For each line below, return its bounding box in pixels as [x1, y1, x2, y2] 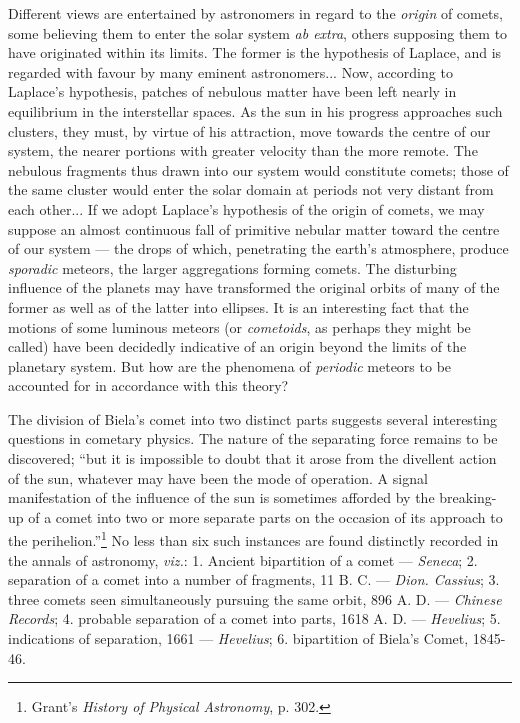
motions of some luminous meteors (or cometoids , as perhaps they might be [8, 316, 471, 337]
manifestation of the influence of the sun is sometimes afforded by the [8, 487, 435, 508]
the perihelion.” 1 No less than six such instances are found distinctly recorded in [8, 527, 499, 551]
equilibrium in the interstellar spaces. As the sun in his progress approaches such [8, 100, 503, 121]
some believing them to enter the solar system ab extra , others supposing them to [8, 22, 508, 43]
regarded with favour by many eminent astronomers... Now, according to [8, 61, 453, 82]
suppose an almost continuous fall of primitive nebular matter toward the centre [8, 218, 500, 239]
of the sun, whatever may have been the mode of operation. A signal [8, 467, 428, 488]
